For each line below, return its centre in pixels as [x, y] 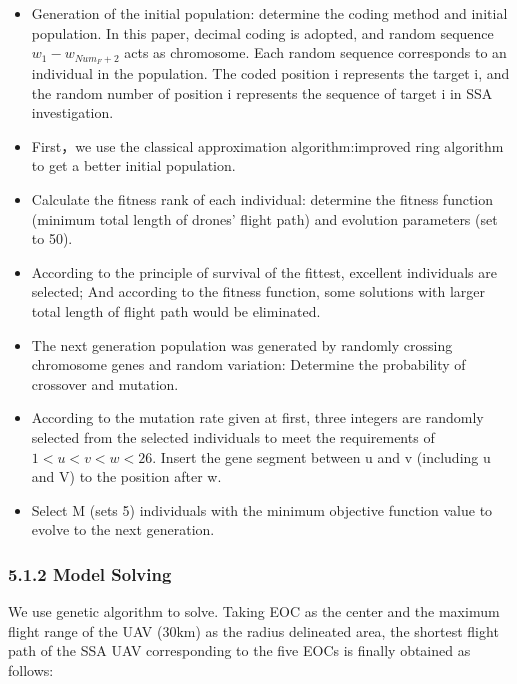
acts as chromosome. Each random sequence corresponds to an [315, 52]
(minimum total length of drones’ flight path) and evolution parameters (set [264, 218]
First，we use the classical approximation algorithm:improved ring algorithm [267, 145]
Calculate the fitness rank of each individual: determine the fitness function [262, 199]
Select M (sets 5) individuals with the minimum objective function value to [262, 509]
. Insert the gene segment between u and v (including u [321, 456]
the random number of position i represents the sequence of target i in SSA [262, 92]
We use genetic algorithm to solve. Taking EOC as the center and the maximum [254, 611]
